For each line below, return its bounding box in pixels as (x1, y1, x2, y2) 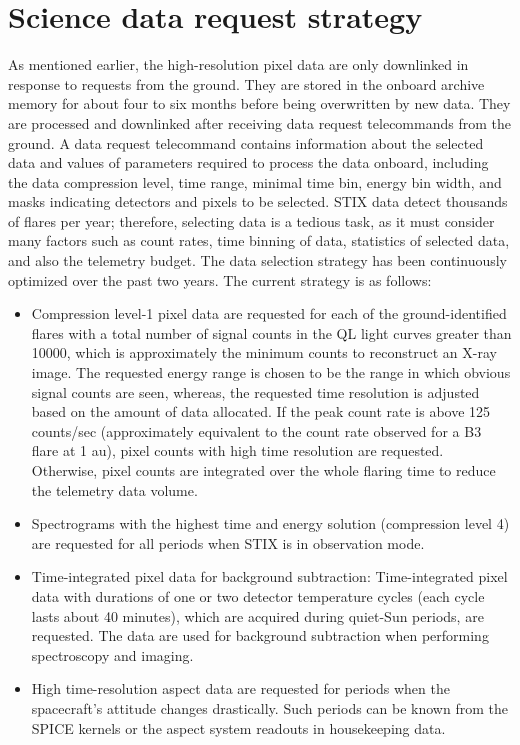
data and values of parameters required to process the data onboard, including (8, 152, 489, 173)
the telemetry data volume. (31, 479, 198, 500)
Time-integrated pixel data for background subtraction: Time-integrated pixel (31, 566, 508, 587)
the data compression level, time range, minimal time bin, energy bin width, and (8, 171, 502, 192)
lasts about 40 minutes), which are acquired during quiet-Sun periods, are (31, 605, 484, 626)
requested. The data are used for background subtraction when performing (31, 625, 489, 646)
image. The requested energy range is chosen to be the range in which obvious (31, 362, 511, 383)
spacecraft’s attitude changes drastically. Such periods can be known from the (31, 697, 508, 718)
